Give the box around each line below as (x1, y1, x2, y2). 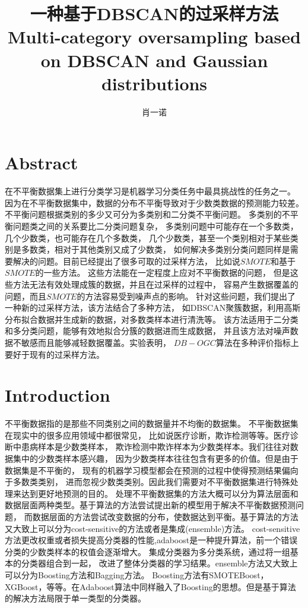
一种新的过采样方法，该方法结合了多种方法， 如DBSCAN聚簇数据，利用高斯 (5, 301, 301, 314)
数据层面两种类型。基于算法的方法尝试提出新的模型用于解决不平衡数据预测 (5, 499, 296, 511)
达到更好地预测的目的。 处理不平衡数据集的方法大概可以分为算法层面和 (21, 487, 299, 499)
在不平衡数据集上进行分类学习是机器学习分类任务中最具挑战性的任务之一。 (5, 185, 296, 197)
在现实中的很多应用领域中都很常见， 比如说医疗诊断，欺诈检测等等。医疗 (5, 429, 290, 441)
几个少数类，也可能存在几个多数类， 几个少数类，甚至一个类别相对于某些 (5, 231, 290, 244)
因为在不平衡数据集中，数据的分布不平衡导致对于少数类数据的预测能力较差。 (5, 196, 304, 209)
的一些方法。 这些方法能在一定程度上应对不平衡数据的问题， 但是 (35, 266, 290, 279)
